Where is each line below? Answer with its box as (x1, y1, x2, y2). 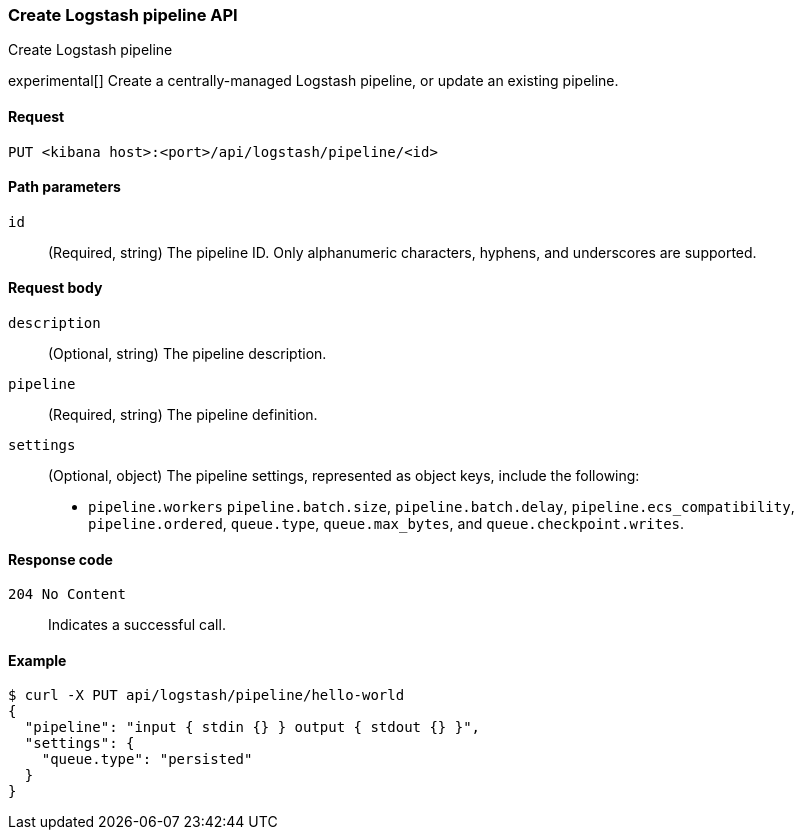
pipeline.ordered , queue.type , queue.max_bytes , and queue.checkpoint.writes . (88, 515, 685, 533)
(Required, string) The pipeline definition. (48, 406, 318, 424)
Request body (8, 279, 103, 297)
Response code (8, 550, 113, 568)
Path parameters (8, 178, 121, 196)
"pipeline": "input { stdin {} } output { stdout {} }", (24, 719, 481, 736)
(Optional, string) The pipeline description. (48, 345, 327, 363)
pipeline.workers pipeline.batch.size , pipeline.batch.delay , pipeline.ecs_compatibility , (88, 498, 795, 516)
